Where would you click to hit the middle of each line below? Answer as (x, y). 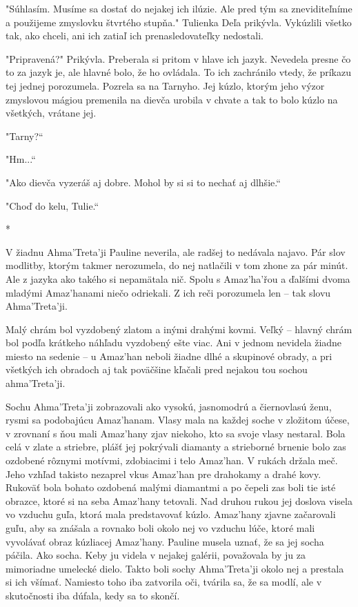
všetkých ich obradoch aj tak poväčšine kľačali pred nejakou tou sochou (157, 369)
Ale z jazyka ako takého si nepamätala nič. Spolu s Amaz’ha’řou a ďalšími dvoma (178, 278)
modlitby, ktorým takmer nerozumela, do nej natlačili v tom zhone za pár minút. (177, 265)
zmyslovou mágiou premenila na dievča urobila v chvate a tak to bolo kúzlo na (172, 99)
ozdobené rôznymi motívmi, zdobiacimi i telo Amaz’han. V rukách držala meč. (172, 460)
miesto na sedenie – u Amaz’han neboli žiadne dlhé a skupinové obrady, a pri (169, 356)
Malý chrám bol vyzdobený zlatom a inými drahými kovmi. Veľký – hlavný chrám (179, 329)
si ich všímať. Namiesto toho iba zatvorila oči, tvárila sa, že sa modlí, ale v (164, 582)
